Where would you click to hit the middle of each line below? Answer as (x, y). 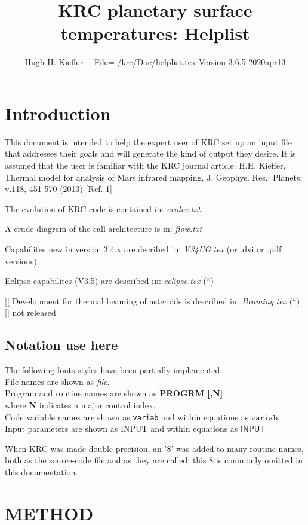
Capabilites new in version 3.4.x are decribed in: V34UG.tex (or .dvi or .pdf (143, 249)
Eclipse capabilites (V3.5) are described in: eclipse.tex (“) (109, 281)
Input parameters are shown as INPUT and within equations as (121, 428)
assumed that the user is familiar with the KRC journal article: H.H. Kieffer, (145, 165)
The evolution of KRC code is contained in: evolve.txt (103, 208)
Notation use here (61, 345)
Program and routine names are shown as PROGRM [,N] (114, 393)
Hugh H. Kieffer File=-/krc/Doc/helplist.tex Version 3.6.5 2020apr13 (155, 62)
